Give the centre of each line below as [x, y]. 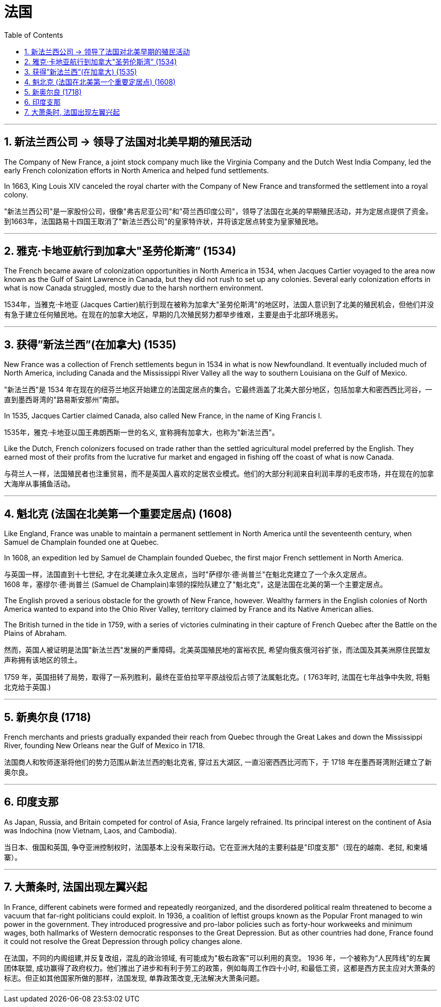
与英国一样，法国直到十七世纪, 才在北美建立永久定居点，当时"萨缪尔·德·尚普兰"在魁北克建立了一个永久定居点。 [188, 574]
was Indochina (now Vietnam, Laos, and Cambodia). [90, 830]
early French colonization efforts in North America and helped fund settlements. [137, 170]
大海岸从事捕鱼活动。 [39, 484]
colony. [16, 194]
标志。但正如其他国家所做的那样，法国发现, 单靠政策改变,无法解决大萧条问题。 [134, 978]
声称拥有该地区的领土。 [43, 660]
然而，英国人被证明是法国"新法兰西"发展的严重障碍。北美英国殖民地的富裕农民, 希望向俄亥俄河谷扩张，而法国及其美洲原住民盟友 [217, 650]
